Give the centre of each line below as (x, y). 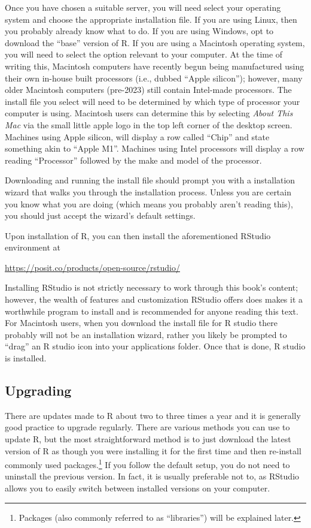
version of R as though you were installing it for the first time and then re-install (153, 450)
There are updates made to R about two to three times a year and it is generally (153, 415)
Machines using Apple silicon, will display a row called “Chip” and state (137, 136)
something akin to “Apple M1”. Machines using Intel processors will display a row (155, 148)
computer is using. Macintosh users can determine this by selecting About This (149, 113)
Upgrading (38, 390)
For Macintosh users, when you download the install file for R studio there (141, 323)
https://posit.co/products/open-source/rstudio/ (92, 267)
